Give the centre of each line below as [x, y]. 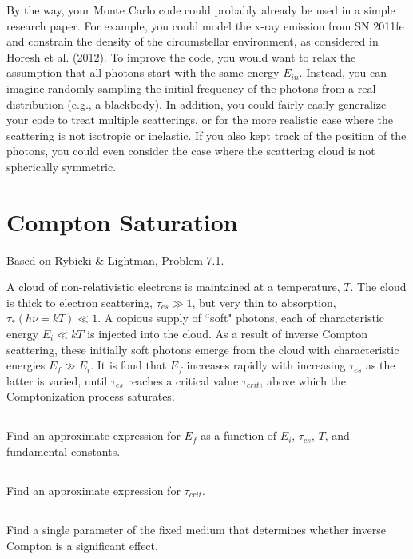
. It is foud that [129, 365]
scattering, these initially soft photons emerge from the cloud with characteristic [203, 349]
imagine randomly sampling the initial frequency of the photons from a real [191, 88]
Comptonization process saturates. [91, 396]
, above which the [303, 380]
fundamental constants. [64, 451]
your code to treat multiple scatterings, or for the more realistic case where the [200, 120]
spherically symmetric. [62, 166]
